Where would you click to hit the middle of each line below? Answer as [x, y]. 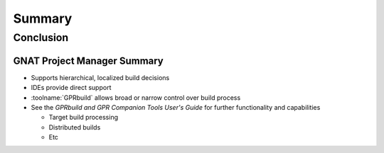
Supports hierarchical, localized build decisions [100, 77]
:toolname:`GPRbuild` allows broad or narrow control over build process [136, 97]
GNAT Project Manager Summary [88, 61]
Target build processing [84, 118]
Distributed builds [75, 127]
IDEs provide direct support [71, 88]
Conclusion [41, 38]
